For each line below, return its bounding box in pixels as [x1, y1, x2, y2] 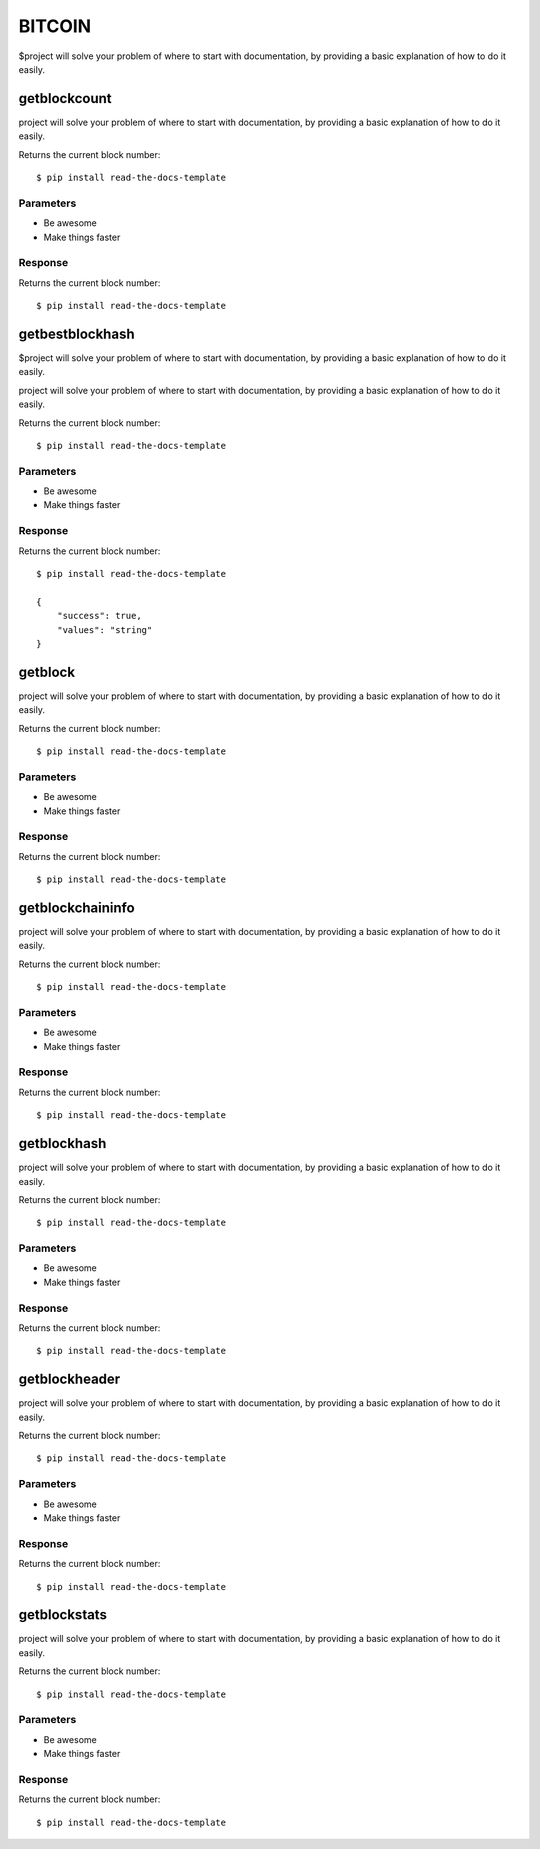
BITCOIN [18, 15, 92, 37]
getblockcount [18, 90, 112, 107]
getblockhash [18, 1135, 107, 1152]
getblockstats [18, 1606, 107, 1624]
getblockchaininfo [18, 899, 135, 916]
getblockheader [18, 1371, 121, 1388]
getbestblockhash [18, 325, 135, 342]
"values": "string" [56, 624, 153, 635]
